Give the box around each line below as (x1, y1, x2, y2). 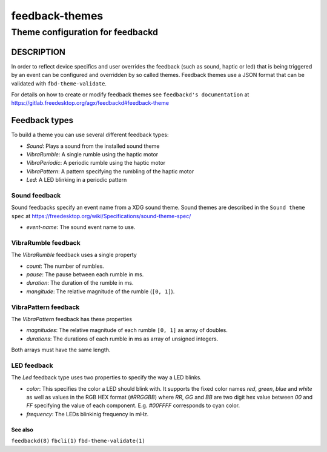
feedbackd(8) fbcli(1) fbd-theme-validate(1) (11, 437, 145, 445)
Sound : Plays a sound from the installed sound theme (26, 142, 160, 150)
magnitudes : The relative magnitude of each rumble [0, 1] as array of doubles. (26, 327, 228, 334)
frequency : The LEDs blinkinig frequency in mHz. (26, 410, 149, 417)
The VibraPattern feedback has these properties (11, 315, 133, 322)
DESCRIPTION (11, 47, 66, 57)
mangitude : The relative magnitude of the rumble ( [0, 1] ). (26, 288, 175, 295)
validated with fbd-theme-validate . (11, 79, 107, 87)
